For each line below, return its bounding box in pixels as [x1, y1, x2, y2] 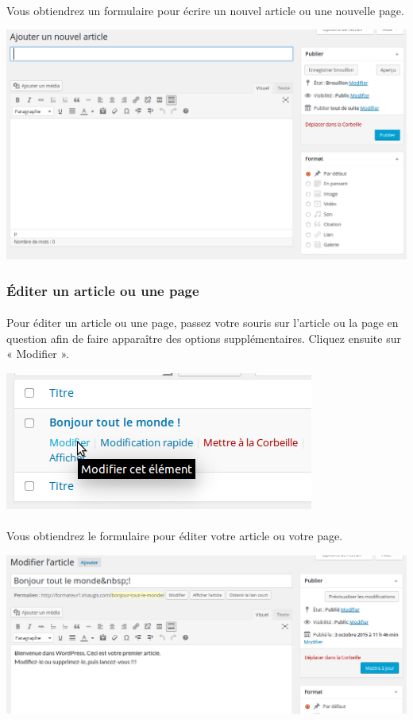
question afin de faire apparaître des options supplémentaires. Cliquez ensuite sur [6, 329, 401, 346]
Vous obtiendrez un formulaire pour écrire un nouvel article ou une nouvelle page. [6, 2, 404, 18]
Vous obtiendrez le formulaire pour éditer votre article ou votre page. [6, 527, 343, 544]
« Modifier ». [6, 345, 70, 362]
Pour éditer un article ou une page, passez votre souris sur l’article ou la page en [6, 314, 399, 331]
